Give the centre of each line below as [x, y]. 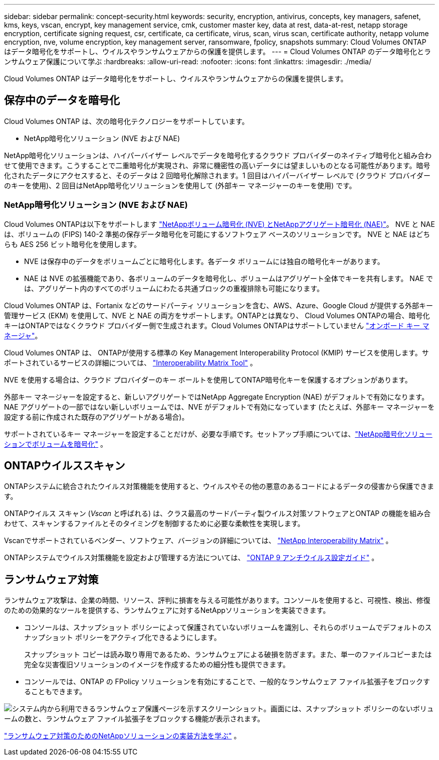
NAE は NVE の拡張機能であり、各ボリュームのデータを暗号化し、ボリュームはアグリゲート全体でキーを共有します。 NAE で [229, 278]
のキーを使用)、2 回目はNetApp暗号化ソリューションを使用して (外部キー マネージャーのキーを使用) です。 [180, 185]
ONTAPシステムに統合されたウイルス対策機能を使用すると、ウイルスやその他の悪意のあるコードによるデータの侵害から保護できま [219, 486]
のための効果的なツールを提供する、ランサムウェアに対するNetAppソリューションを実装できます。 [167, 610]
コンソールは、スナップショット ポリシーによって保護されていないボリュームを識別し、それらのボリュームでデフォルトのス [228, 627]
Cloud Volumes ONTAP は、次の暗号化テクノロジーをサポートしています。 [127, 121]
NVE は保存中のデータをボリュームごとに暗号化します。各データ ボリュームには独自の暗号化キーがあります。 [204, 261]
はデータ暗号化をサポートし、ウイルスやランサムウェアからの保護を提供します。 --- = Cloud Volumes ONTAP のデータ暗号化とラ [217, 51]
